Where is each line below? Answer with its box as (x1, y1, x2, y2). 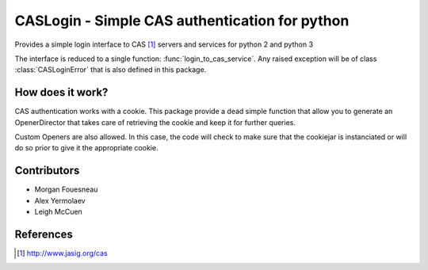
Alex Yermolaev (34, 196, 86, 205)
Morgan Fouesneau (34, 184, 98, 194)
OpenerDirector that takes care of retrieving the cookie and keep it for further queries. (14, 117, 296, 127)
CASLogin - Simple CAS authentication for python (14, 12, 350, 29)
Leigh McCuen (34, 207, 82, 217)
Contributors (14, 164, 80, 177)
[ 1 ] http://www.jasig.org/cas (17, 249, 108, 257)
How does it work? (14, 86, 109, 99)
